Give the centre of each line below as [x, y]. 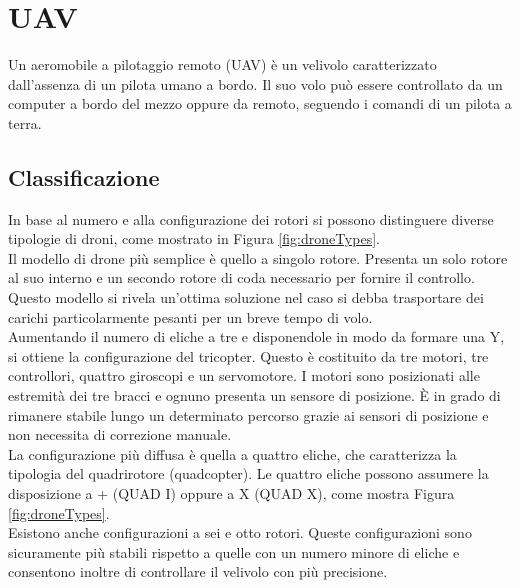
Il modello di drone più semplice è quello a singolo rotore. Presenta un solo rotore [258, 257]
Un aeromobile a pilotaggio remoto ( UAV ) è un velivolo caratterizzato [222, 64]
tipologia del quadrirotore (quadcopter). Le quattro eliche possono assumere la [248, 473]
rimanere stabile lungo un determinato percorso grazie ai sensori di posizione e [248, 414]
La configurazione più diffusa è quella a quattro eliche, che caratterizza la [232, 453]
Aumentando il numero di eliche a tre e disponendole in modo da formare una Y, [256, 336]
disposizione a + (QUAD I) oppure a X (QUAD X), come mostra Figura [231, 493]
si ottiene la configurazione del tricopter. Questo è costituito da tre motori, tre [248, 355]
